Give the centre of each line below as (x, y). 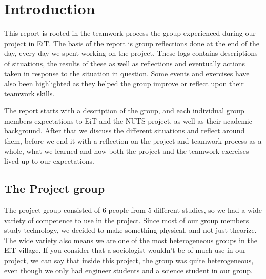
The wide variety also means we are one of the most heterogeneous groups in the (131, 240)
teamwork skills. (29, 93)
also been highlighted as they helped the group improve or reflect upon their (124, 83)
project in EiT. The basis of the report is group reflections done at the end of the (132, 43)
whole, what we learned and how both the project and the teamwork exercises (127, 151)
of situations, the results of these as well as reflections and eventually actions (125, 63)
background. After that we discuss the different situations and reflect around (125, 131)
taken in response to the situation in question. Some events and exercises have (127, 73)
